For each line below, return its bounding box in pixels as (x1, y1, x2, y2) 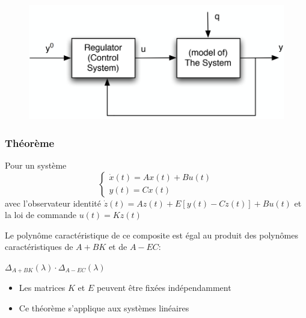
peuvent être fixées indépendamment (96, 281, 231, 294)
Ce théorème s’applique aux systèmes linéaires (19, 302, 189, 314)
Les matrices (19, 281, 66, 294)
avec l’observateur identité (5, 196, 101, 209)
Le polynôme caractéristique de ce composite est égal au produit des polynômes (5, 228, 298, 241)
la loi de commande (5, 208, 76, 221)
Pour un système (5, 159, 67, 172)
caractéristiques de (5, 240, 73, 253)
